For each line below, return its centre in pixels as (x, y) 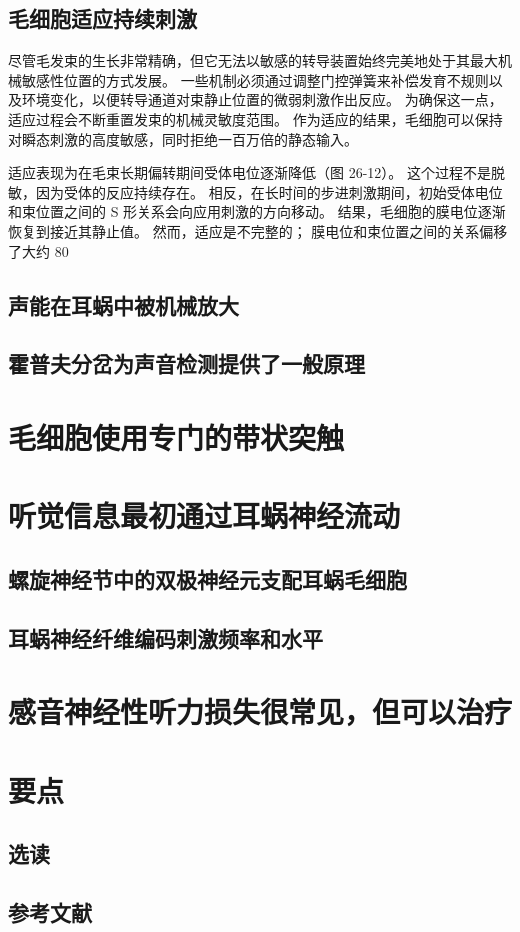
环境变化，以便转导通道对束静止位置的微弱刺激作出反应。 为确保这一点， (262, 99)
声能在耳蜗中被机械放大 (123, 304)
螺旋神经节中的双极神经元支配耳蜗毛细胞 (207, 578)
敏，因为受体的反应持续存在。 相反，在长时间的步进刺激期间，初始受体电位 (255, 191)
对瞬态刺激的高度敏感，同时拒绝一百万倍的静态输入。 (183, 138)
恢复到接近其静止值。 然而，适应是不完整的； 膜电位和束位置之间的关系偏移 (258, 230)
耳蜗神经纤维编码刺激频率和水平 (165, 637)
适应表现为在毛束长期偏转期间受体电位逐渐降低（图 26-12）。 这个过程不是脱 (256, 172)
